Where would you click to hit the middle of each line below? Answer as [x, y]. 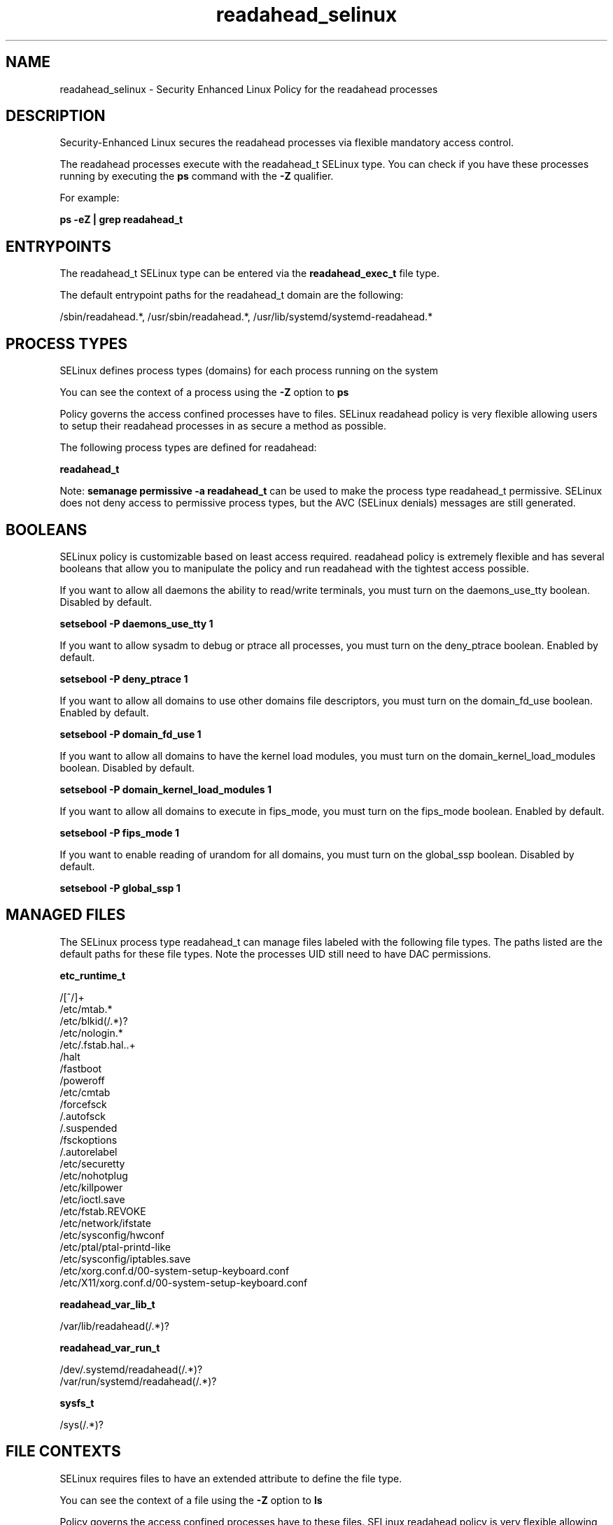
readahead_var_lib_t [107, 1304]
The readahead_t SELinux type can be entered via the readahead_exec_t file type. [249, 274]
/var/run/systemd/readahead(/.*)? [138, 1381]
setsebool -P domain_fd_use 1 [131, 734]
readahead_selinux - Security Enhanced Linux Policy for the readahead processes [249, 89]
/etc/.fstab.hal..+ [98, 1044]
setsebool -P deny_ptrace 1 [124, 679]
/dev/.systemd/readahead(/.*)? [131, 1369]
